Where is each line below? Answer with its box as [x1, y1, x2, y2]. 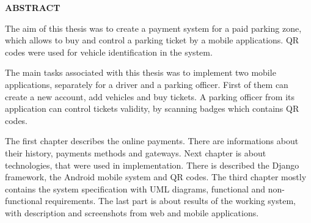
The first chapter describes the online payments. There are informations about [5, 134, 299, 147]
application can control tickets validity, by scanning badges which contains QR [5, 102, 299, 115]
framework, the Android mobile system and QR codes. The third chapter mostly [5, 170, 307, 183]
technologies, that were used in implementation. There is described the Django [5, 158, 299, 171]
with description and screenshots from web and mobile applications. [5, 206, 259, 219]
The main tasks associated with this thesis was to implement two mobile [5, 66, 276, 79]
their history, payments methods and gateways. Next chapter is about [5, 146, 266, 159]
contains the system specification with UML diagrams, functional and [5, 182, 266, 195]
